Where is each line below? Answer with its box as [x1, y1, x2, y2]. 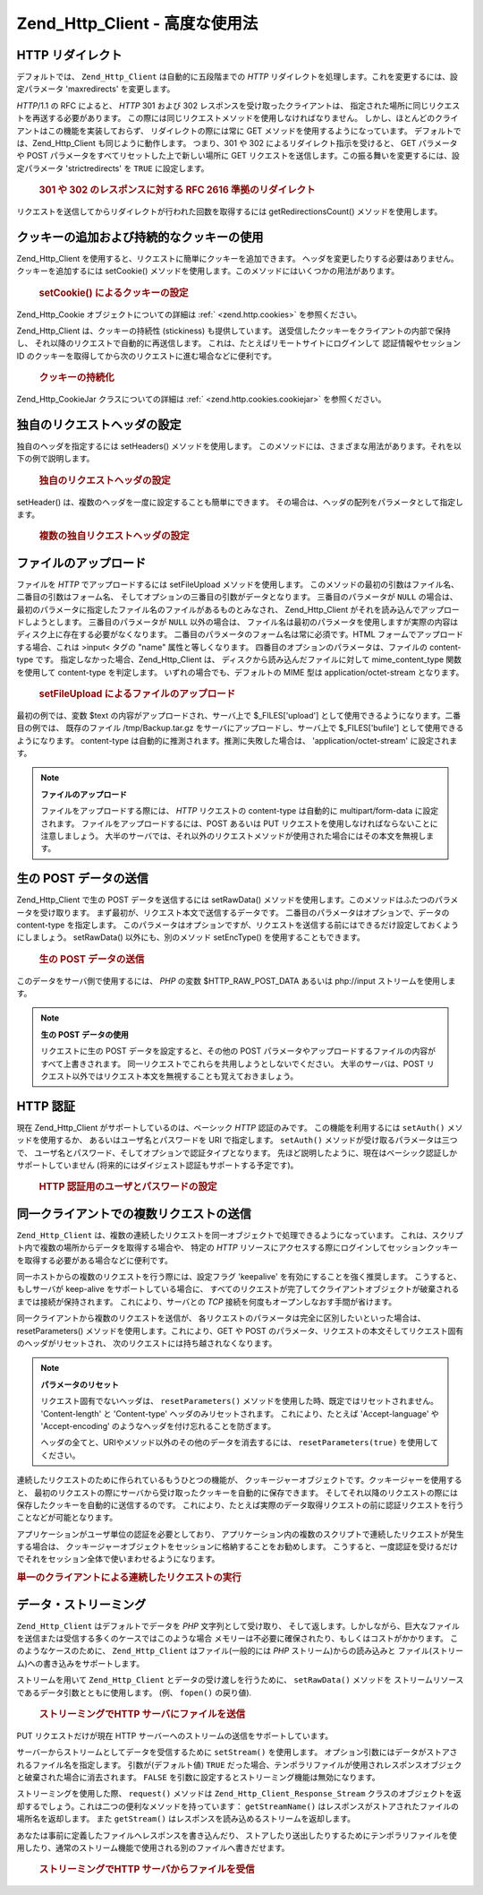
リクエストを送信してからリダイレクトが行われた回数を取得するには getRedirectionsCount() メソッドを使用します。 [16, 206, 443, 217]
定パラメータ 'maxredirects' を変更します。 [16, 83, 175, 94]
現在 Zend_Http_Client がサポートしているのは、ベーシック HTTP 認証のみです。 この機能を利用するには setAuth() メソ [16, 1122, 463, 1133]
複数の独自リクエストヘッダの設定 [38, 530, 190, 542]
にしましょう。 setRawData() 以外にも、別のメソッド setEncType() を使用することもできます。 [16, 932, 366, 943]
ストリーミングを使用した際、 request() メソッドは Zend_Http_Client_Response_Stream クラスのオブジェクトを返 [16, 1788, 462, 1799]
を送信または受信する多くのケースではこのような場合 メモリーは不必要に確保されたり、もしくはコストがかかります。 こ [16, 1633, 459, 1644]
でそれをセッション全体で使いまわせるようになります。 [16, 1554, 220, 1564]
